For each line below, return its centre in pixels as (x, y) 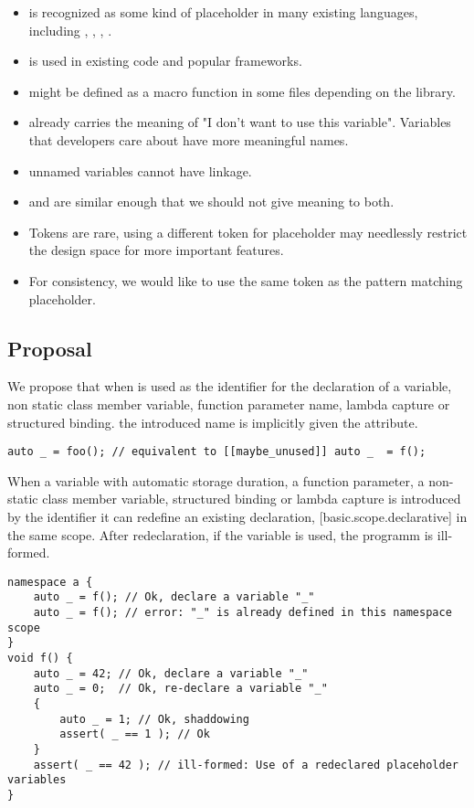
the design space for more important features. (156, 250)
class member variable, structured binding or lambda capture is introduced (252, 499)
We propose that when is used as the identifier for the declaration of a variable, (230, 386)
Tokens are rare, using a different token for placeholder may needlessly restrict (248, 232)
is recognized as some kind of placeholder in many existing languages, (223, 12)
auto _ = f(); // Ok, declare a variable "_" (174, 597)
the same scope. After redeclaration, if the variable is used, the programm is (221, 534)
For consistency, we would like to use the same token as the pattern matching (246, 280)
